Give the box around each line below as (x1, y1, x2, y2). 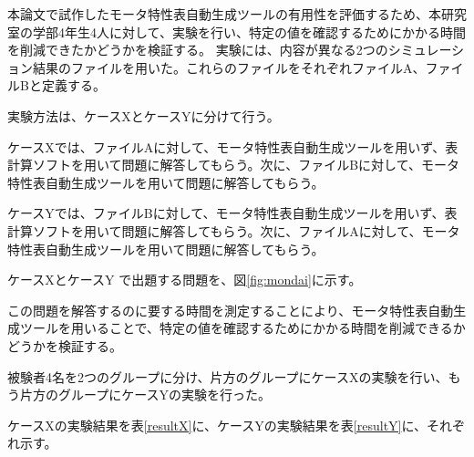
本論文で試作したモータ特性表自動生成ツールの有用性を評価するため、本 (7, 5, 441, 23)
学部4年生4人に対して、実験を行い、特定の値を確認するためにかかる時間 (32, 22, 466, 41)
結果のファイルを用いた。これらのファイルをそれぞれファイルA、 (32, 57, 426, 77)
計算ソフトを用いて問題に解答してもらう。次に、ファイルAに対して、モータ (7, 221, 460, 240)
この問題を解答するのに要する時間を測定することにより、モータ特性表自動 (7, 300, 454, 319)
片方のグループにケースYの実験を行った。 (19, 385, 271, 404)
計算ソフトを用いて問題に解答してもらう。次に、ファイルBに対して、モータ (7, 155, 459, 174)
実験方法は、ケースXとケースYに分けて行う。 (7, 106, 280, 125)
